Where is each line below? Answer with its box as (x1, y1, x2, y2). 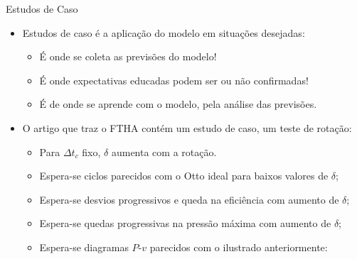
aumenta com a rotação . (111, 144, 217, 159)
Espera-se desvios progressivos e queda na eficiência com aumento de (39, 192, 339, 206)
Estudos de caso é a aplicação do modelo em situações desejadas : (22, 25, 305, 40)
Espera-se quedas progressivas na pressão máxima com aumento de (39, 216, 331, 231)
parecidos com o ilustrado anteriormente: (149, 239, 328, 254)
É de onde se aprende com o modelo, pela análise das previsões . (39, 97, 317, 111)
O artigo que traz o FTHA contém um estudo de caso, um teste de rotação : (22, 120, 352, 135)
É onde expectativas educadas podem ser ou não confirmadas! (39, 72, 309, 87)
